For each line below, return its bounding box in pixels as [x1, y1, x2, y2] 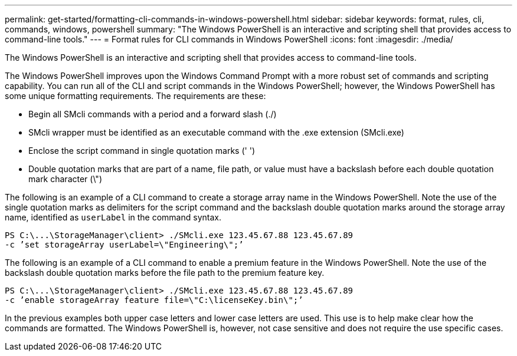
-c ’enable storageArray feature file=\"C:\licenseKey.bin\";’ [5, 295, 303, 305]
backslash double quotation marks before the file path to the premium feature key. [5, 268, 325, 278]
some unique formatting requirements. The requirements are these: [5, 91, 266, 101]
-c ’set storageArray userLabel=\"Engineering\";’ [5, 240, 244, 249]
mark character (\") [28, 174, 102, 184]
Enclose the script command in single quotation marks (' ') [28, 146, 255, 156]
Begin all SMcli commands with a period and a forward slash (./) [28, 109, 277, 119]
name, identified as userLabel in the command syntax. [5, 212, 221, 222]
